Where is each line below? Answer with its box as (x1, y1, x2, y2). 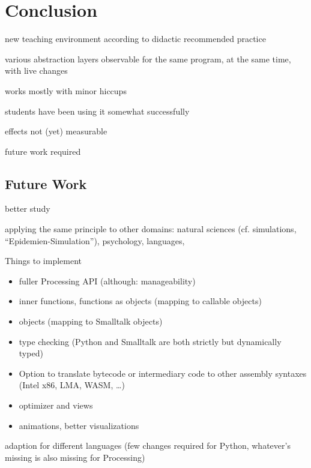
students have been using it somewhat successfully (5, 104, 190, 117)
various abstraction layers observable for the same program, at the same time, (5, 52, 291, 65)
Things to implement (5, 254, 82, 267)
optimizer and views (19, 399, 93, 412)
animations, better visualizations (19, 419, 139, 431)
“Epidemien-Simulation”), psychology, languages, (5, 234, 185, 247)
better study (5, 202, 50, 215)
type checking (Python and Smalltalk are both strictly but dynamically (19, 335, 282, 347)
